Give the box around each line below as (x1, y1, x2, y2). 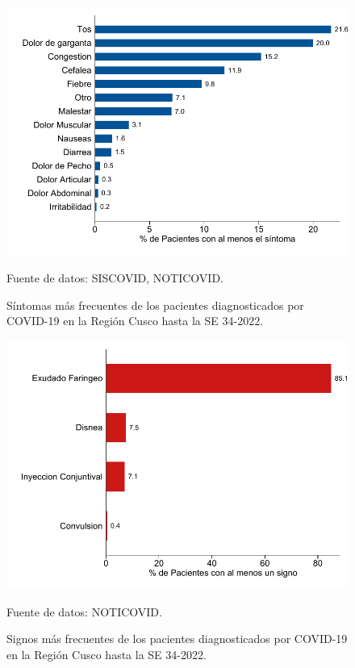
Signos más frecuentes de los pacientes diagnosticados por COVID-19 (6, 630, 348, 647)
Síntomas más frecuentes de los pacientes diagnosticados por (6, 296, 304, 313)
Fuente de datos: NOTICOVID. (6, 603, 162, 620)
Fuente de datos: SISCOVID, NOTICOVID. (6, 269, 223, 286)
